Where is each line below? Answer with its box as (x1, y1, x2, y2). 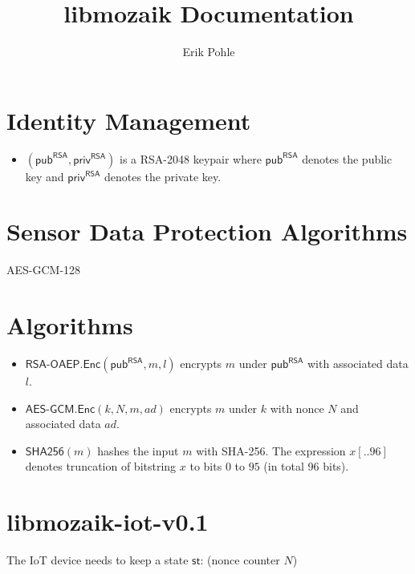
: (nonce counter (200, 552, 280, 568)
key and (25, 168, 64, 184)
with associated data (307, 355, 409, 372)
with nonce (270, 399, 324, 416)
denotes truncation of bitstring (25, 458, 177, 475)
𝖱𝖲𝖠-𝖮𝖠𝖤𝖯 (25, 359, 80, 371)
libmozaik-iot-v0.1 (6, 505, 209, 538)
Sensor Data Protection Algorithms (6, 215, 408, 248)
